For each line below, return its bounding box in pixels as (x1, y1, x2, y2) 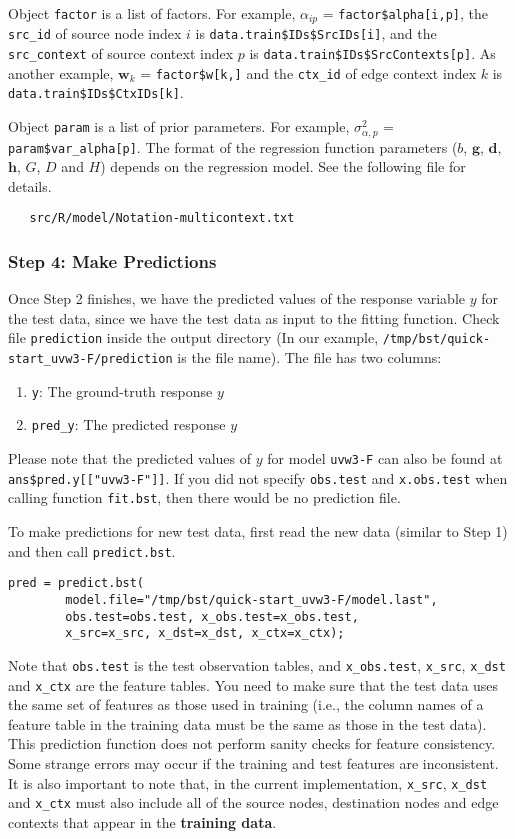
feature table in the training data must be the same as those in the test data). (8, 713, 487, 734)
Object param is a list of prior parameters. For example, (8, 116, 350, 137)
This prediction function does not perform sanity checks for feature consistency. (8, 733, 496, 754)
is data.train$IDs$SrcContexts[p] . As (249, 43, 496, 64)
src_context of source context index (8, 43, 234, 64)
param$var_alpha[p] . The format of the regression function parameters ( (8, 136, 458, 157)
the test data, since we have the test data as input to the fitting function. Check (8, 307, 500, 328)
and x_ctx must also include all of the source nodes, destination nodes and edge (8, 792, 499, 813)
